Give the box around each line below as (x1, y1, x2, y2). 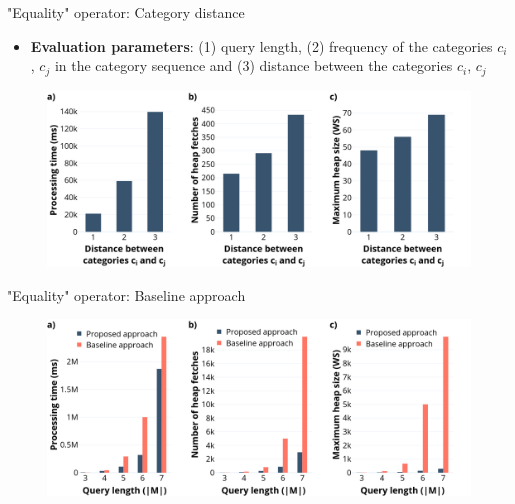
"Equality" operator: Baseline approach (7, 284, 246, 305)
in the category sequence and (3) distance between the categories (54, 55, 453, 76)
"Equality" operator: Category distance (7, 2, 245, 22)
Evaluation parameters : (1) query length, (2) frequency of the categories (30, 35, 493, 56)
